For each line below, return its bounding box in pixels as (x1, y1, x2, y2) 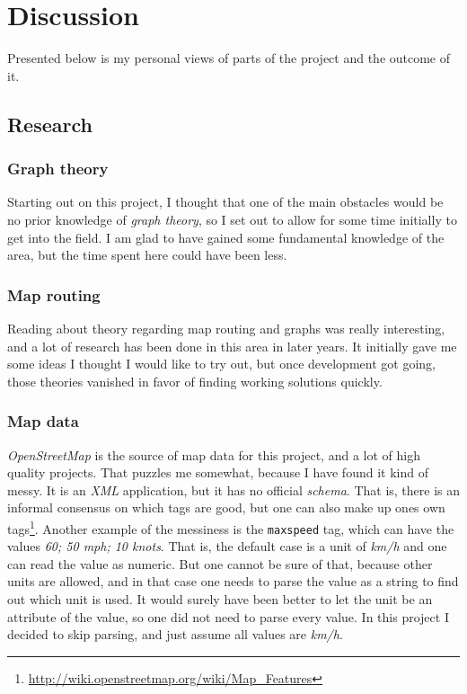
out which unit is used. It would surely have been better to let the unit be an (7, 589, 433, 608)
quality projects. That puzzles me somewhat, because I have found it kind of (7, 463, 428, 482)
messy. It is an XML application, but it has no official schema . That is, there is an (7, 480, 461, 499)
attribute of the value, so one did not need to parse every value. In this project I (7, 607, 449, 626)
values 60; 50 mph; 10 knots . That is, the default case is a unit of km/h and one (7, 537, 447, 556)
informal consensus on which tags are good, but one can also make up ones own (7, 498, 445, 517)
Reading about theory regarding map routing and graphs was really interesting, (7, 318, 445, 337)
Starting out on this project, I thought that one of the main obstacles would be (7, 192, 444, 211)
